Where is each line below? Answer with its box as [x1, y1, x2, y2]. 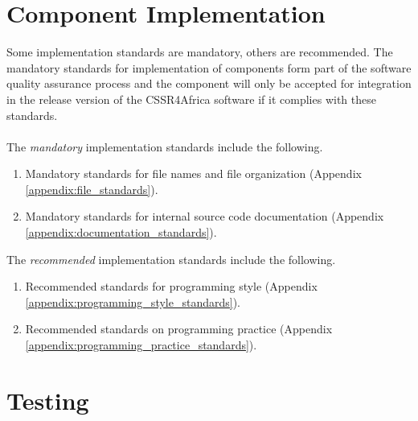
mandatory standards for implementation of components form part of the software [6, 59, 412, 76]
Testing [6, 383, 89, 416]
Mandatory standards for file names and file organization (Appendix [25, 165, 362, 182]
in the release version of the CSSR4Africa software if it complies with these [6, 90, 376, 107]
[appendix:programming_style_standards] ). [25, 293, 240, 310]
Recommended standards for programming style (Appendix [25, 278, 318, 295]
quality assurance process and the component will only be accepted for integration [6, 75, 412, 92]
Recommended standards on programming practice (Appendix [25, 320, 333, 337]
